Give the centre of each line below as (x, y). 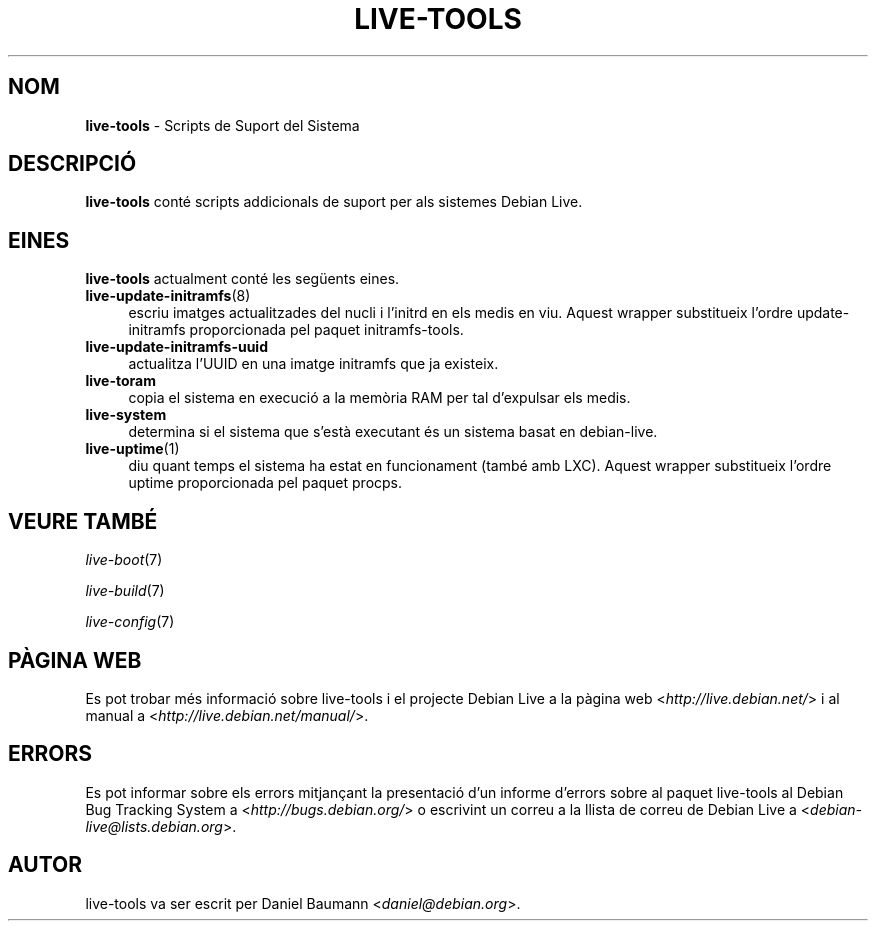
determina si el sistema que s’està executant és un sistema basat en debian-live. (393, 432)
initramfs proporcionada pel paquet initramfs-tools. (296, 330)
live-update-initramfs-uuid (176, 347)
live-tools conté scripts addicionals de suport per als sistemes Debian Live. (334, 202)
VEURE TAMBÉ (83, 521)
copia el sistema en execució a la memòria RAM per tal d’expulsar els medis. (379, 398)
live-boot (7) (124, 560)
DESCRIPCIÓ (72, 164)
